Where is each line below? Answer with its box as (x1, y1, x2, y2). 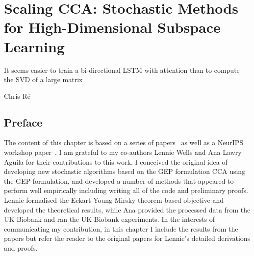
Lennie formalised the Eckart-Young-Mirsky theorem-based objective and (4, 195, 224, 205)
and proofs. (4, 243, 38, 253)
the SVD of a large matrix (4, 74, 83, 85)
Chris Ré (4, 90, 30, 101)
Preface (4, 114, 43, 129)
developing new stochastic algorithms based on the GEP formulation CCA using (4, 166, 246, 176)
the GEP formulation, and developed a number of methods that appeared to (4, 175, 234, 186)
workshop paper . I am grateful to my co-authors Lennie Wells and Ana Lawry (4, 147, 242, 157)
